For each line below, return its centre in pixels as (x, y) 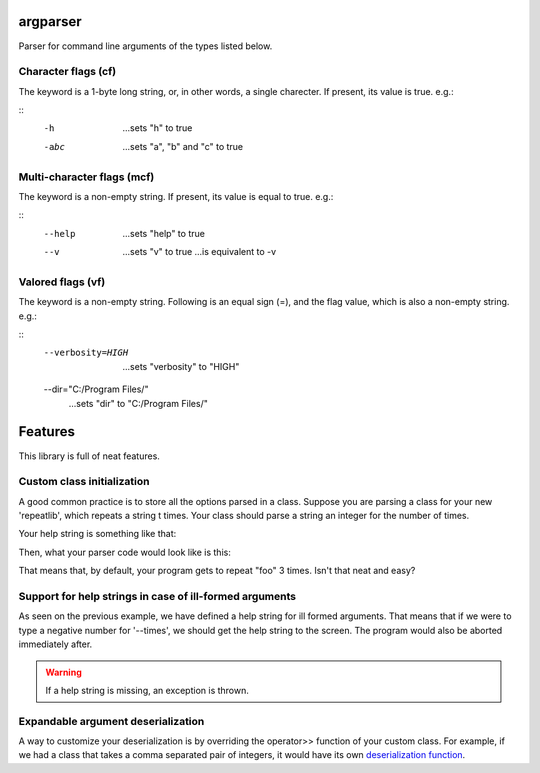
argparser (50, 21)
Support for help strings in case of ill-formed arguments (157, 596)
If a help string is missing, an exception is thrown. (147, 690)
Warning (63, 672)
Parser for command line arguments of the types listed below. (145, 46)
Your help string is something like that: (97, 534)
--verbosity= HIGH (86, 353)
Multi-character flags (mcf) (86, 177)
